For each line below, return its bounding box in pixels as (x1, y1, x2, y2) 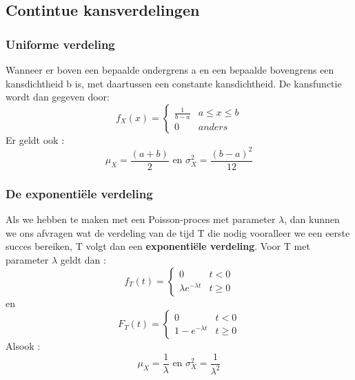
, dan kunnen (284, 212, 340, 226)
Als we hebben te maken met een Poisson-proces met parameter (6, 212, 276, 226)
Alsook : (6, 339, 41, 353)
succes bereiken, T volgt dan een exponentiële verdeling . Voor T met (6, 239, 310, 253)
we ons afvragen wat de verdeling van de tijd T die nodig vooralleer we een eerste (6, 225, 350, 240)
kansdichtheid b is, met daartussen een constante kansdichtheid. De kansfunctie (6, 76, 342, 90)
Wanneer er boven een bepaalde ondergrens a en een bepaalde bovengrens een (6, 63, 334, 76)
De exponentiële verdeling (6, 184, 153, 202)
